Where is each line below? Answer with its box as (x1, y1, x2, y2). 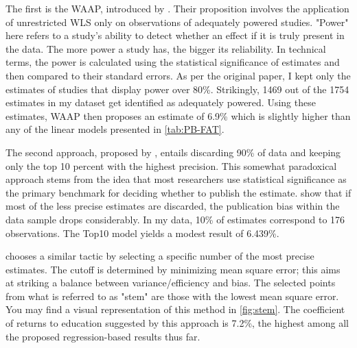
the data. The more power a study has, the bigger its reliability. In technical (5, 41, 326, 55)
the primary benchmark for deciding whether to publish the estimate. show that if (5, 185, 352, 199)
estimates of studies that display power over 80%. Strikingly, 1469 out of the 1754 (5, 82, 349, 96)
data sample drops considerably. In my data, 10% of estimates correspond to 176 (5, 212, 345, 226)
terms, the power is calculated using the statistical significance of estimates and (5, 55, 340, 69)
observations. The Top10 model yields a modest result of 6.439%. (5, 225, 279, 240)
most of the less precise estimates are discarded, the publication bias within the (5, 199, 340, 213)
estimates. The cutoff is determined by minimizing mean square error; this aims (5, 262, 341, 276)
